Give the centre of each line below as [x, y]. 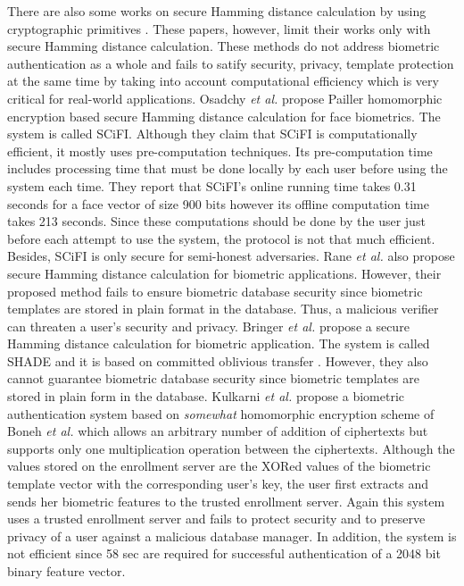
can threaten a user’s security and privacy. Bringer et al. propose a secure [208, 326]
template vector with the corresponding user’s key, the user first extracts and [218, 484]
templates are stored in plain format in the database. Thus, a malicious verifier [223, 309]
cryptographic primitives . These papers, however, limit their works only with [219, 28]
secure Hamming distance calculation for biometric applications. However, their [224, 273]
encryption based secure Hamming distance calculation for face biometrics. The [224, 116]
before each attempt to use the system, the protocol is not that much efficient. [221, 238]
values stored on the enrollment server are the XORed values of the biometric [219, 466]
